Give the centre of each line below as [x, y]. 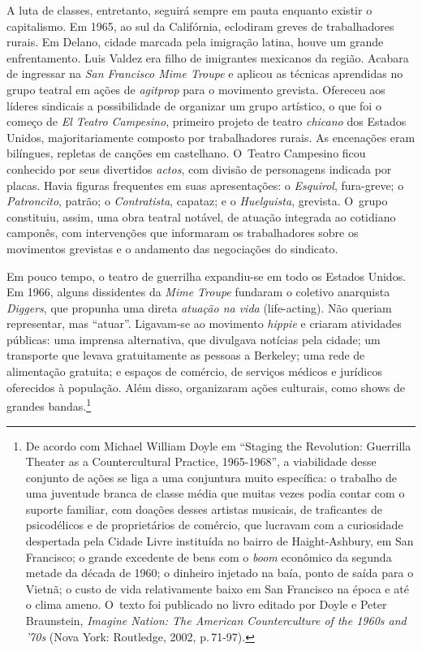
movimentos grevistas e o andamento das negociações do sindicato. [172, 248]
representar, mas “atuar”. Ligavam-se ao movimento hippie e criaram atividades [204, 323]
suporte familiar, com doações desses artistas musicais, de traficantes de [204, 509]
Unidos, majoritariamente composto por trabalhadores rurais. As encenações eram [211, 137]
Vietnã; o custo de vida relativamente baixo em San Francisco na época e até [217, 588]
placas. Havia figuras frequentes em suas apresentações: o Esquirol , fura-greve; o [205, 185]
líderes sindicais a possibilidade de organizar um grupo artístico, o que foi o [194, 105]
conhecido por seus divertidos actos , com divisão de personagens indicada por [199, 168]
